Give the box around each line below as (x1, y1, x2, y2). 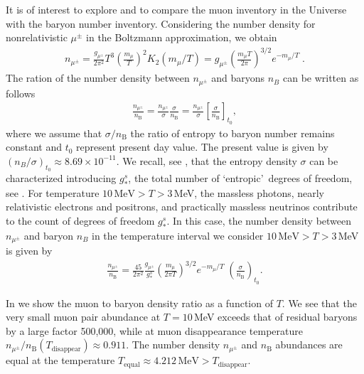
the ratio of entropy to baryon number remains (130, 125, 335, 140)
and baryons (211, 70, 265, 85)
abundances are (275, 337, 343, 352)
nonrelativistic (6, 30, 68, 45)
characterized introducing (6, 170, 117, 185)
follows (6, 85, 36, 100)
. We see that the (282, 295, 357, 310)
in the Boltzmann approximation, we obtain (86, 30, 277, 45)
